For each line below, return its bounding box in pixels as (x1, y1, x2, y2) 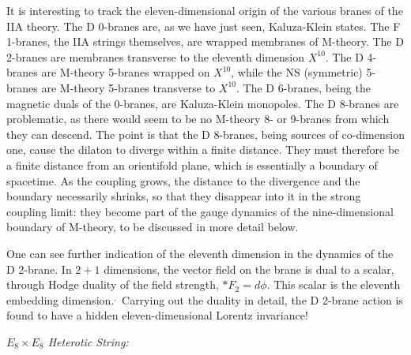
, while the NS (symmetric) (231, 64, 363, 80)
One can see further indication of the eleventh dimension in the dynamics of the (6, 245, 394, 261)
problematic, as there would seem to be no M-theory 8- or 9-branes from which (6, 110, 390, 127)
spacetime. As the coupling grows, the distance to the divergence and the (6, 172, 360, 189)
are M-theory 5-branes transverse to (41, 79, 216, 95)
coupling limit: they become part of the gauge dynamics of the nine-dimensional (6, 203, 394, 219)
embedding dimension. (6, 291, 115, 308)
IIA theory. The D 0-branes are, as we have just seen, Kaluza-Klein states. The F (6, 17, 401, 34)
